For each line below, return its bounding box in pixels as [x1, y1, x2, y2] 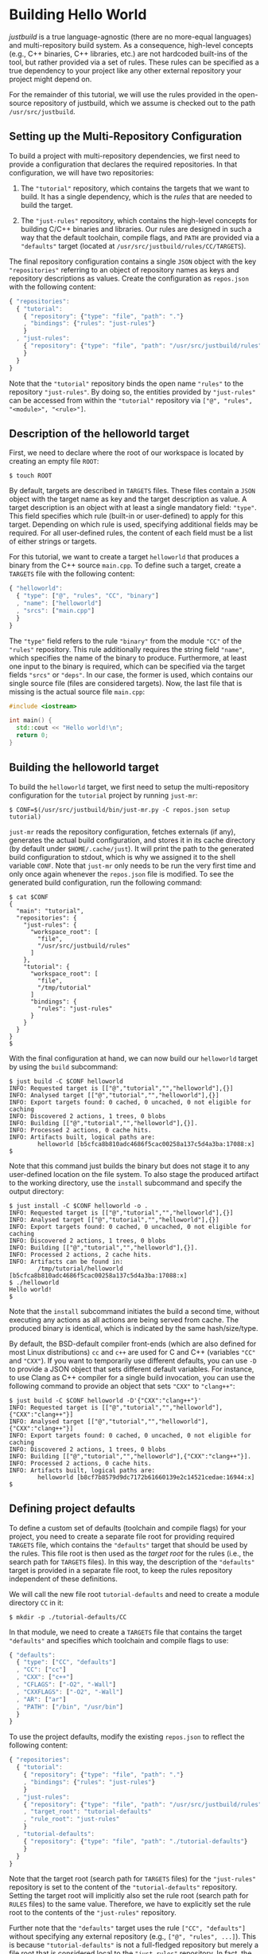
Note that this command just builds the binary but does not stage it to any [9, 1161, 250, 1171]
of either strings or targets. [9, 536, 98, 547]
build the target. [20, 200, 73, 210]
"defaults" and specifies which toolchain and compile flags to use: [9, 1635, 229, 1645]
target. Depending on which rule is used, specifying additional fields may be [9, 520, 258, 529]
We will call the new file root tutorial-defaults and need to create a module [9, 1589, 260, 1599]
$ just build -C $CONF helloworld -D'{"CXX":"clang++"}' [9, 1396, 202, 1404]
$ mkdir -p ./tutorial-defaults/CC [9, 1613, 127, 1621]
